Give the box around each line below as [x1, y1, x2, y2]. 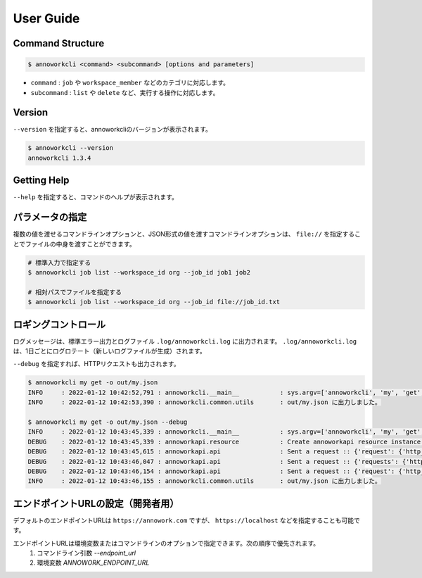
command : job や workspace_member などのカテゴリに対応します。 [30, 78, 230, 87]
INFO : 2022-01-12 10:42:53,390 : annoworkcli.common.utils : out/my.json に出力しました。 [27, 398, 381, 406]
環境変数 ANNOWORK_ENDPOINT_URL [37, 558, 150, 567]
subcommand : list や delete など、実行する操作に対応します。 [30, 88, 219, 96]
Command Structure [13, 37, 105, 49]
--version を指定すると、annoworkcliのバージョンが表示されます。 [13, 125, 212, 134]
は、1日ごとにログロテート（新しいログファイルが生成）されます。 [13, 347, 207, 356]
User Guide [13, 11, 80, 26]
